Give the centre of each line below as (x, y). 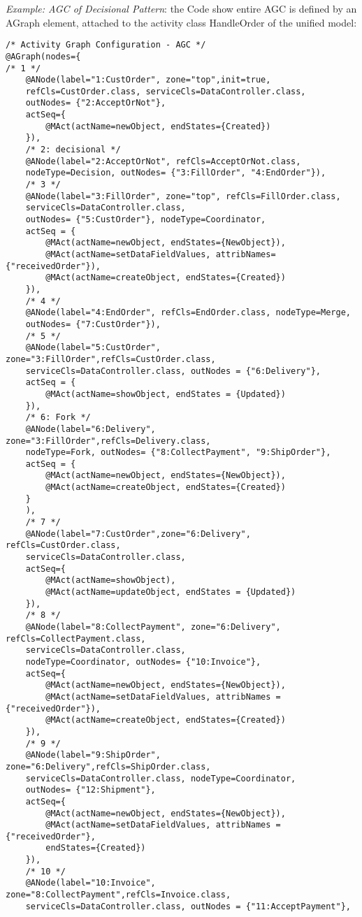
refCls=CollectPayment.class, (76, 638)
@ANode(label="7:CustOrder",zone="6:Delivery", (138, 534)
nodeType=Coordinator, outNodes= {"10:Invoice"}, (143, 662)
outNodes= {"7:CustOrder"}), (93, 324)
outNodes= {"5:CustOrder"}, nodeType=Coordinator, (146, 220)
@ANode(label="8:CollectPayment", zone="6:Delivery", (153, 627)
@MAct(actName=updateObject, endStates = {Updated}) (171, 592)
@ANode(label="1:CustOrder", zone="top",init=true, (148, 80)
